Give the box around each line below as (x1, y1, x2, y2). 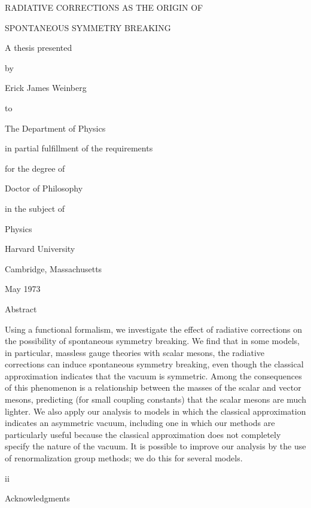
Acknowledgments (5, 492, 70, 504)
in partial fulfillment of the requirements (5, 142, 153, 154)
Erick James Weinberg (5, 81, 87, 94)
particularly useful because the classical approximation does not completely (5, 428, 281, 440)
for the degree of (5, 162, 65, 174)
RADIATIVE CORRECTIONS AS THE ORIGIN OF (5, 1, 203, 13)
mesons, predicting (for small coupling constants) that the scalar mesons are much (5, 393, 306, 406)
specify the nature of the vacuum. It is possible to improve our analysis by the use (5, 440, 306, 452)
